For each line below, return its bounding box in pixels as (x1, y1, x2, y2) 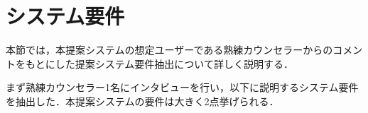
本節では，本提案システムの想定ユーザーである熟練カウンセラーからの (6, 42, 333, 57)
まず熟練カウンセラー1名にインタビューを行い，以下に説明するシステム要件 (6, 80, 359, 95)
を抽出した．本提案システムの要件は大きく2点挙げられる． (6, 93, 279, 108)
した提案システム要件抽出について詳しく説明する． (55, 56, 293, 71)
